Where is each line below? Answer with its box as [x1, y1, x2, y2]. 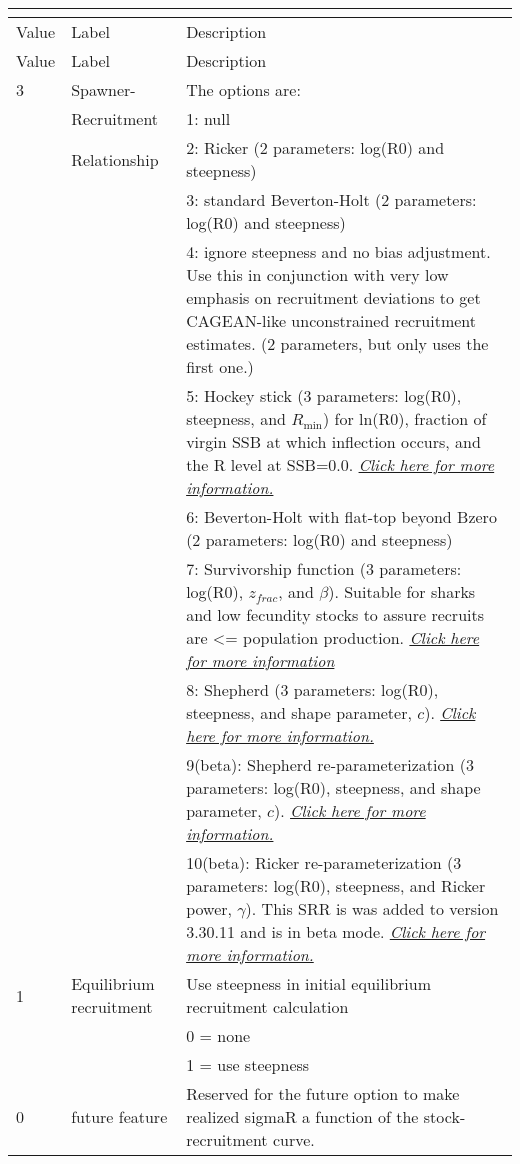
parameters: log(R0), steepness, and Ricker [186, 874, 486, 897]
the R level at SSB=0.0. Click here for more [186, 453, 495, 476]
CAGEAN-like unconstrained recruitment [186, 309, 477, 332]
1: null [186, 107, 231, 130]
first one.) [186, 355, 254, 378]
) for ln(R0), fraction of [322, 407, 487, 430]
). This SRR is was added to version [245, 897, 499, 920]
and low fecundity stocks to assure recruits [186, 603, 485, 626]
